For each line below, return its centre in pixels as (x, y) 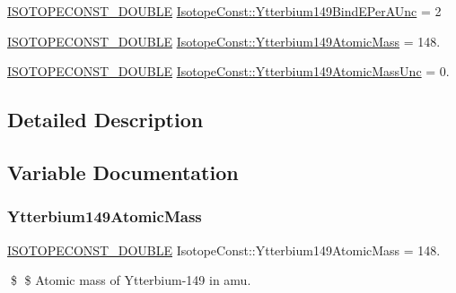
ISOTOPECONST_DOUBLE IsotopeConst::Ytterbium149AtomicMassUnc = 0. (228, 71)
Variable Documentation (123, 172)
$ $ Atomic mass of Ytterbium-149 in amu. (131, 280)
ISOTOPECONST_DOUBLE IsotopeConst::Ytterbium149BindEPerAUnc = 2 (224, 11)
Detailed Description (105, 120)
